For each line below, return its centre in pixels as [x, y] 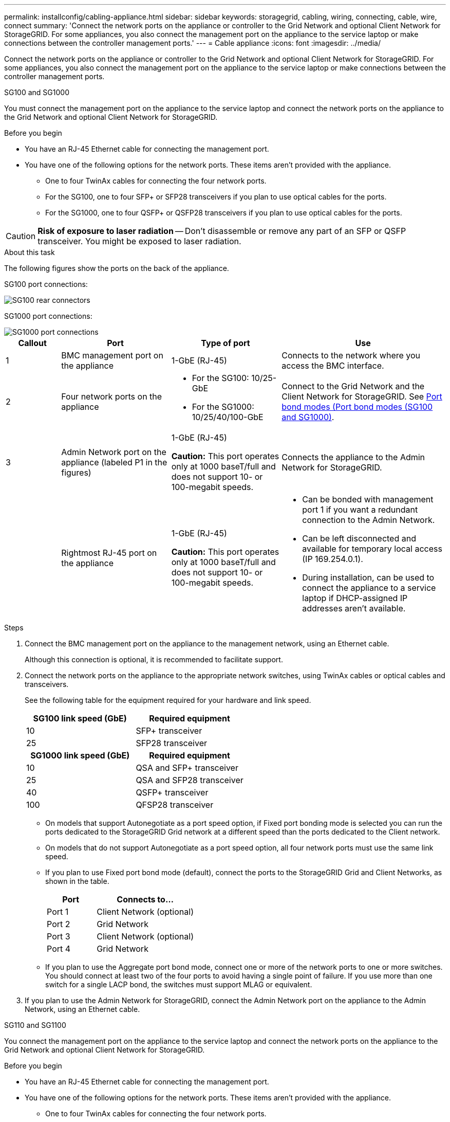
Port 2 [59, 924]
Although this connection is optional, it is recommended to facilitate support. [154, 659]
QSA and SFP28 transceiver [190, 780]
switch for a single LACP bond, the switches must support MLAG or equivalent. [179, 984]
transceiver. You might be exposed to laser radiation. [139, 241]
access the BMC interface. [333, 366]
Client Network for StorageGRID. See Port [362, 396]
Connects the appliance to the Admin [353, 457]
